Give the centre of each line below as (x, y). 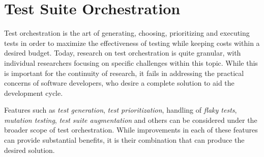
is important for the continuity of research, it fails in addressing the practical (124, 73)
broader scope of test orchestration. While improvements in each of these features (131, 130)
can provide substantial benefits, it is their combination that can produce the (124, 140)
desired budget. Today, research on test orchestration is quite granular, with (123, 53)
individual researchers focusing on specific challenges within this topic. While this (131, 62)
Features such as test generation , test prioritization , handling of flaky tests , (121, 110)
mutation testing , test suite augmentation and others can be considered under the (131, 120)
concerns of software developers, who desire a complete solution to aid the (119, 83)
